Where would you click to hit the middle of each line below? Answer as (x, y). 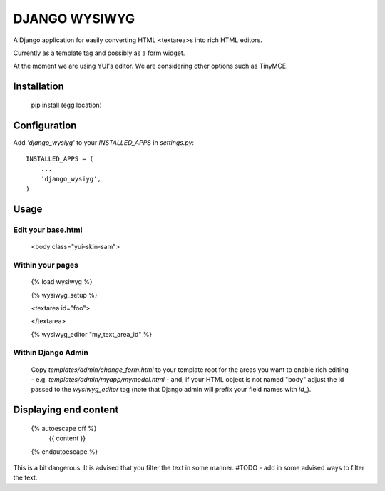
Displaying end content (66, 410)
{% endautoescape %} (65, 451)
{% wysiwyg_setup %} (64, 295)
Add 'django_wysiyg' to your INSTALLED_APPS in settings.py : (104, 142)
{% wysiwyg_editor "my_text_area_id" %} (92, 334)
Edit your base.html (48, 230)
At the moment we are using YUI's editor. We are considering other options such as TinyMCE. (150, 66)
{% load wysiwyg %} (62, 282)
